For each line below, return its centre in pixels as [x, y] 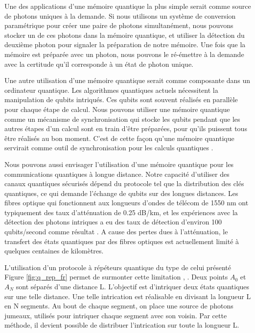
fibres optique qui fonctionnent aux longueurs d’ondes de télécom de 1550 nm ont [127, 203]
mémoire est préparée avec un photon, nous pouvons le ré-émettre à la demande [124, 54]
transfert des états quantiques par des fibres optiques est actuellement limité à [122, 241]
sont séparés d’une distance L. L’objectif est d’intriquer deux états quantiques [133, 287]
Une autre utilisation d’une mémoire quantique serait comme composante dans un [127, 80]
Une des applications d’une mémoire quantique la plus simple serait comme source [128, 6]
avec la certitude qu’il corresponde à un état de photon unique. [99, 64]
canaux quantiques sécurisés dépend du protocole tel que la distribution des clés [124, 183]
